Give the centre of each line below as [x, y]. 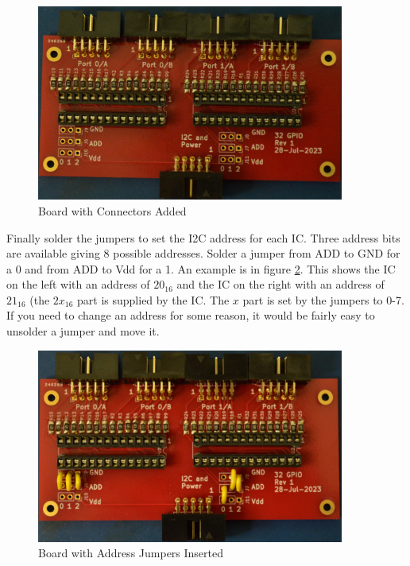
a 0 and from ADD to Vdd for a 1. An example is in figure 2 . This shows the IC [201, 268]
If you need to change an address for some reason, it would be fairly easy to [191, 315]
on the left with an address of [78, 284]
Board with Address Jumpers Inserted [131, 553]
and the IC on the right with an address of [280, 284]
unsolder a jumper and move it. [83, 331]
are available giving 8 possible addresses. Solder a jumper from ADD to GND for [203, 253]
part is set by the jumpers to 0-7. [323, 299]
